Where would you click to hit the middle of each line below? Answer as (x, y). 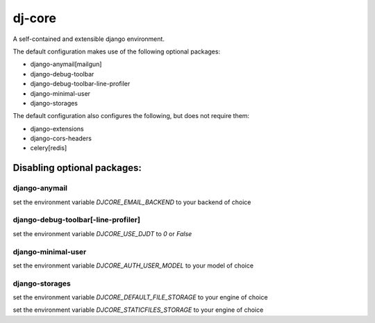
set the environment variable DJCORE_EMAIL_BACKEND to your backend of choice (132, 202)
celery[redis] (49, 148)
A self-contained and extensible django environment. (89, 39)
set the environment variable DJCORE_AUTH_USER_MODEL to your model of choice (133, 265)
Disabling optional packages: (77, 168)
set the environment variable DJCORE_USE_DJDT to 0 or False (102, 233)
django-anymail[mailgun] (66, 64)
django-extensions (57, 129)
